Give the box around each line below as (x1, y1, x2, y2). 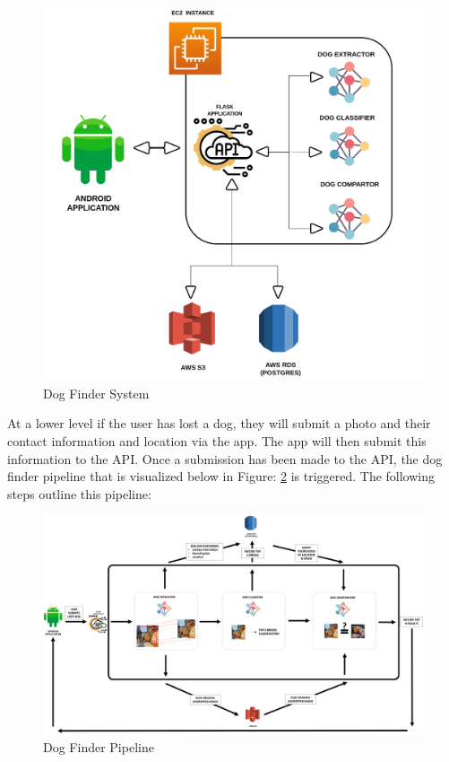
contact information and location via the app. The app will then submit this (7, 431, 427, 450)
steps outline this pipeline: (7, 484, 151, 503)
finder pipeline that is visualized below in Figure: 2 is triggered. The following (7, 467, 436, 486)
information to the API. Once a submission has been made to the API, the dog (7, 449, 443, 468)
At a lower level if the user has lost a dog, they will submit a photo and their (7, 414, 431, 433)
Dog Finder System (43, 383, 150, 402)
